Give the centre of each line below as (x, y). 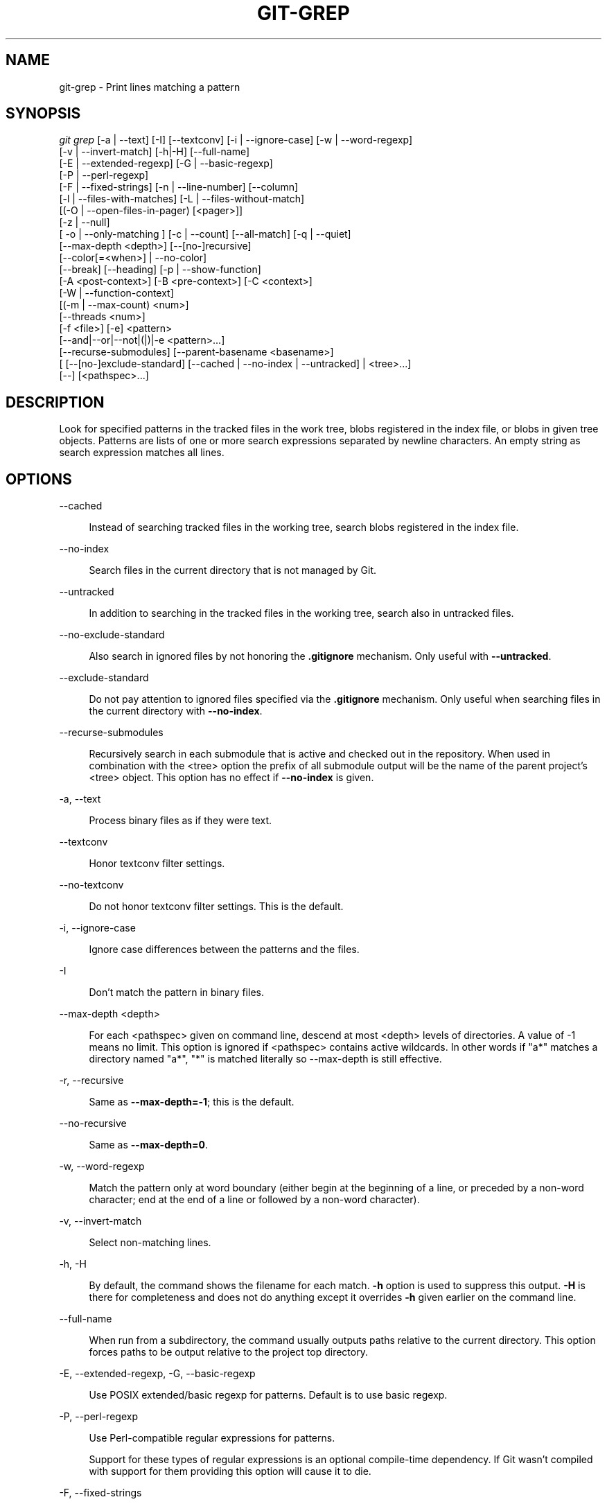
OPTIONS (39, 479)
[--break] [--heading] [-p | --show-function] (160, 270)
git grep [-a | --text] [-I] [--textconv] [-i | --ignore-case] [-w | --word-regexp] (236, 140)
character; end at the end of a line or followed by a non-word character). (254, 1200)
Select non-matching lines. (150, 1243)
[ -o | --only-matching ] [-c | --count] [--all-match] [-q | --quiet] (205, 234)
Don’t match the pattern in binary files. (176, 993)
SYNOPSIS (43, 114)
